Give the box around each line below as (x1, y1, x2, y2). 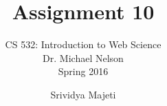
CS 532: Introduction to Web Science (5, 37, 162, 52)
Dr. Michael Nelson (43, 50, 124, 65)
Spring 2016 (58, 64, 109, 78)
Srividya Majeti (50, 87, 116, 101)
